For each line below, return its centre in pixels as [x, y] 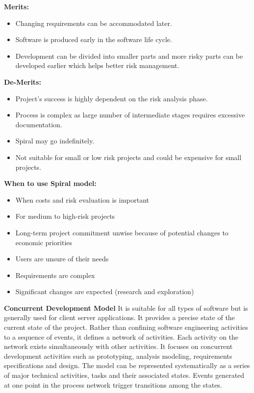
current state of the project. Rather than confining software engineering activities [126, 327]
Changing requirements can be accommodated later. [94, 23]
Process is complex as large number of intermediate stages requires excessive [130, 115]
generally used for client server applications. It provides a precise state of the [119, 317]
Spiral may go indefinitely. [55, 141]
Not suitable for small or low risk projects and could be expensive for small [128, 157]
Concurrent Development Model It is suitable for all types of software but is [126, 308]
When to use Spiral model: [50, 183]
